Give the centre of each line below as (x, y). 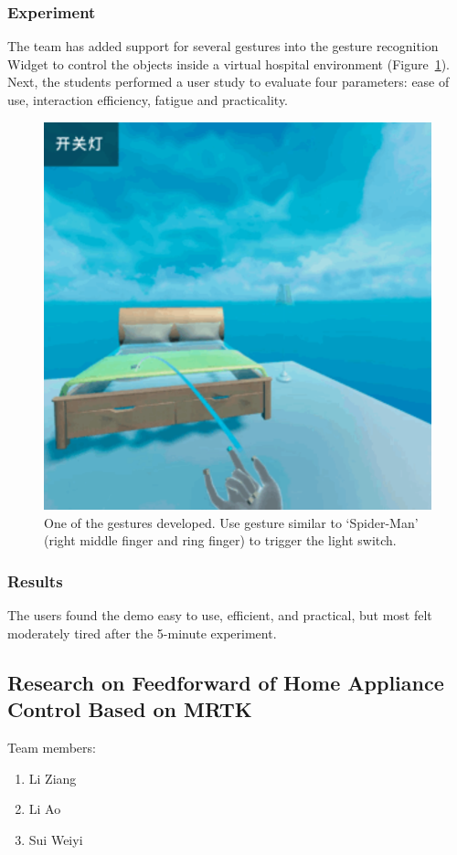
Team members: (52, 747)
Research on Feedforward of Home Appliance (226, 682)
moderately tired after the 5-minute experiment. (142, 633)
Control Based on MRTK (130, 709)
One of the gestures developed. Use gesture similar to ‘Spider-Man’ (231, 522)
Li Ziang (53, 778)
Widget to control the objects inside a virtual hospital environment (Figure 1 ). (229, 63)
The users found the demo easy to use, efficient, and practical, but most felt (220, 615)
